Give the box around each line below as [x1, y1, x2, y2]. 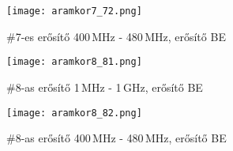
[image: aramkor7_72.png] [6, 6, 142, 17]
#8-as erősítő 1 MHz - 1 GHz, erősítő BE [6, 78, 203, 95]
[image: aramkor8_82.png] [6, 107, 142, 119]
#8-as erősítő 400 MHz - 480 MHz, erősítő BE [6, 130, 227, 146]
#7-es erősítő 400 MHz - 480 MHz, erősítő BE [6, 28, 226, 44]
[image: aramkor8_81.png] [6, 56, 142, 68]
